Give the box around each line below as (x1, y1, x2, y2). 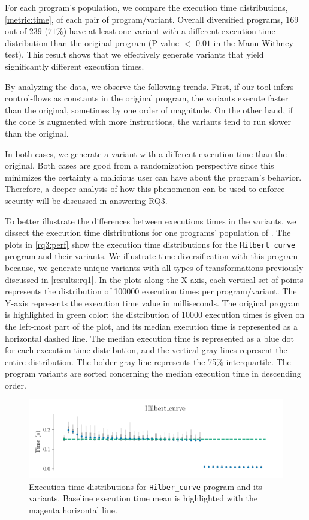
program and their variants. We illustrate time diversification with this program (5, 250, 298, 262)
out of (5, 25, 27, 37)
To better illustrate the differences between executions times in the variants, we (5, 214, 296, 227)
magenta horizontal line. (29, 503, 117, 516)
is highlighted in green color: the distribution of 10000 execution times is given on (5, 308, 305, 321)
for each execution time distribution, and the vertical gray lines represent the (5, 344, 287, 356)
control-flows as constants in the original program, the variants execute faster (5, 92, 289, 104)
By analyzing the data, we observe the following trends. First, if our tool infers (5, 80, 294, 92)
